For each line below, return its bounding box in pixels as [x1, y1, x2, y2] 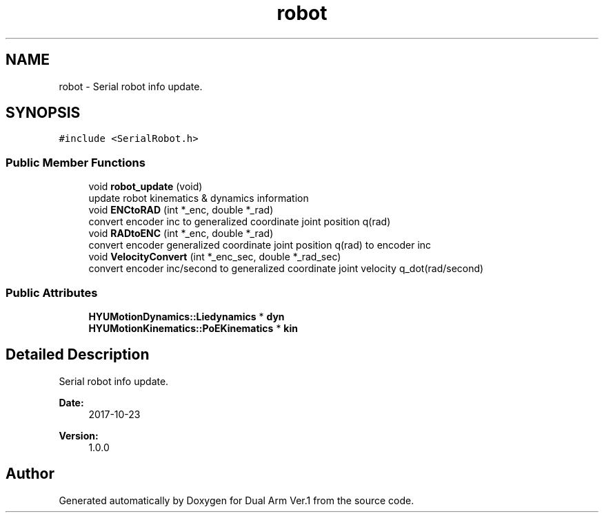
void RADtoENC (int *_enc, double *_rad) [88, 227, 274, 240]
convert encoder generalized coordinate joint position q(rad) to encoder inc [88, 239, 432, 251]
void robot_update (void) [88, 180, 203, 193]
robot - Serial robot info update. [59, 80, 203, 92]
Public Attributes [6, 285, 98, 300]
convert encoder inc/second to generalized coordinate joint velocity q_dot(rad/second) [88, 262, 484, 275]
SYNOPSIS [6, 104, 81, 122]
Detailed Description [6, 346, 150, 364]
